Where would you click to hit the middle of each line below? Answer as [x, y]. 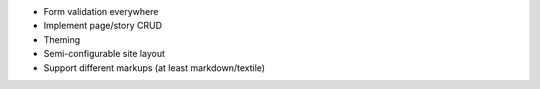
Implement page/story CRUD [103, 26]
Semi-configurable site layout [104, 54]
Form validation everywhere [101, 11]
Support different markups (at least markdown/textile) [154, 67]
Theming [61, 39]
